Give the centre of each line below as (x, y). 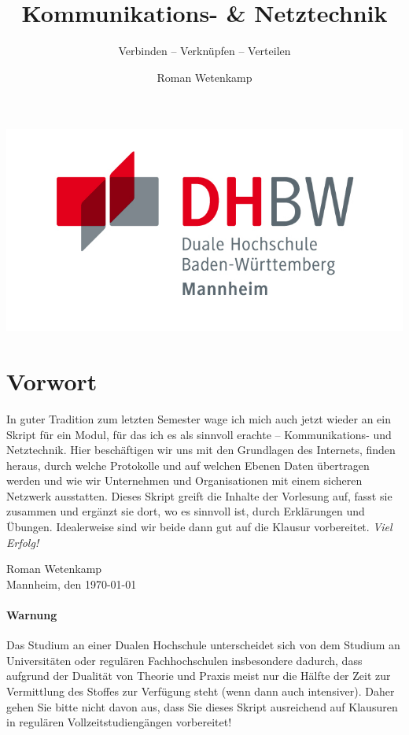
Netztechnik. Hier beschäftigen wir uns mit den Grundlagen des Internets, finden (201, 450)
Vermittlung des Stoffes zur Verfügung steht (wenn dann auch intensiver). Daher (201, 691)
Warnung (32, 615)
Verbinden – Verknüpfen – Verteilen (204, 51)
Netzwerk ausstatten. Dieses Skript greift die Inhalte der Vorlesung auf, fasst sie (199, 495)
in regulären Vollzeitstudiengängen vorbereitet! (119, 722)
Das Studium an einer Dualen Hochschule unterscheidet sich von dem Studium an (203, 645)
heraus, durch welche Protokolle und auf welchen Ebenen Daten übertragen (188, 465)
